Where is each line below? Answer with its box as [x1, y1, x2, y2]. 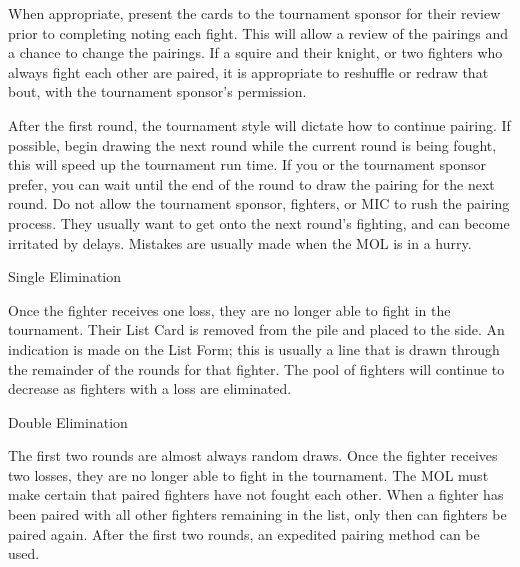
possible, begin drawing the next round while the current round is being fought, [8, 134, 497, 155]
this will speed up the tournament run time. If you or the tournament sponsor [8, 154, 487, 175]
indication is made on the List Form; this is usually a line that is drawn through [8, 338, 500, 359]
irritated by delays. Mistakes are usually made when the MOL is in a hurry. [8, 232, 472, 253]
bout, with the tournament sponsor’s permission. [8, 81, 307, 102]
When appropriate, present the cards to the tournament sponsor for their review [8, 3, 501, 23]
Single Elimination [8, 266, 122, 287]
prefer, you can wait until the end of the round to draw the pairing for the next [8, 173, 495, 194]
